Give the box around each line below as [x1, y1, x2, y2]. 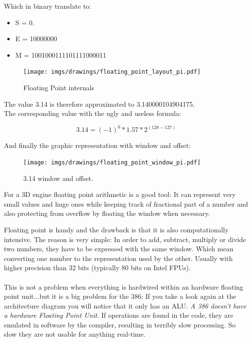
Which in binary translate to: [4, 1, 91, 11]
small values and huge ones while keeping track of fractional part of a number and [4, 198, 248, 209]
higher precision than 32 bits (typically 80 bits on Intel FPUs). [4, 262, 191, 273]
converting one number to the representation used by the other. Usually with [4, 253, 233, 263]
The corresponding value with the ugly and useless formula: [4, 108, 181, 118]
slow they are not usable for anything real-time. [4, 329, 146, 339]
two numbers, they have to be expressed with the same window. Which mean [4, 244, 234, 254]
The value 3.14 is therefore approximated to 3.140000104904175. [4, 98, 195, 109]
